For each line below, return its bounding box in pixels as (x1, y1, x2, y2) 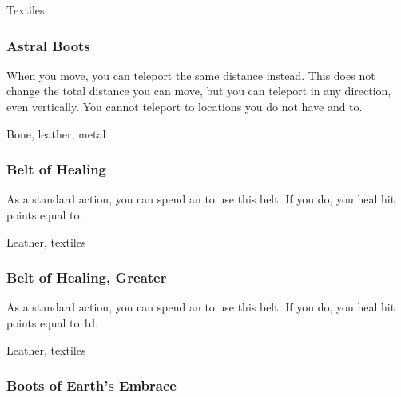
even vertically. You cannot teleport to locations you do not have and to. (6, 98, 363, 114)
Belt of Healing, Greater (6, 267, 167, 287)
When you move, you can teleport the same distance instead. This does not (6, 66, 375, 83)
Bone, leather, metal (6, 125, 106, 142)
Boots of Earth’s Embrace (6, 375, 177, 395)
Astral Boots (6, 35, 90, 55)
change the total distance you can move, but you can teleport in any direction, (6, 82, 391, 99)
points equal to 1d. (6, 315, 98, 331)
